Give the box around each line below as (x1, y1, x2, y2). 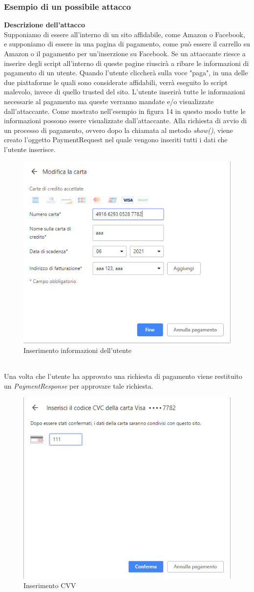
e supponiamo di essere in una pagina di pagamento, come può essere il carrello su (4, 39, 250, 49)
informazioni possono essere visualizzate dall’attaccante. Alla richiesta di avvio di (4, 115, 247, 126)
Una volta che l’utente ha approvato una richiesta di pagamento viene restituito (4, 371, 242, 381)
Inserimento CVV (23, 580, 76, 591)
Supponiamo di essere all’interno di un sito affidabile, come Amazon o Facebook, (4, 29, 245, 39)
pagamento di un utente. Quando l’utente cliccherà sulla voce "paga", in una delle (4, 67, 248, 78)
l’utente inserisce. (4, 144, 56, 154)
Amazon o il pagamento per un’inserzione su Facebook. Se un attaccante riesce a (4, 48, 246, 58)
